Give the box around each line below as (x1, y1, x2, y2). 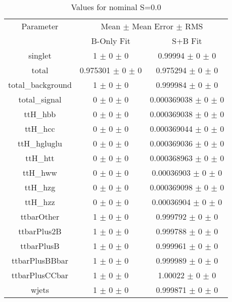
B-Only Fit (91, 35, 130, 46)
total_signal (18, 93, 62, 105)
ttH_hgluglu (17, 137, 62, 149)
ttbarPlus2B (18, 225, 62, 237)
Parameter (21, 20, 59, 32)
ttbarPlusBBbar (11, 255, 68, 266)
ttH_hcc (25, 123, 55, 134)
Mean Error (132, 20, 174, 32)
